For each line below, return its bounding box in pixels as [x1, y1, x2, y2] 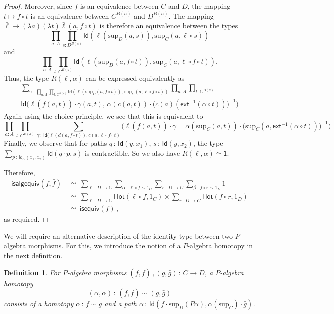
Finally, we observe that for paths [4, 138, 107, 148]
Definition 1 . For [4, 267, 60, 277]
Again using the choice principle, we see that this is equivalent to [4, 110, 203, 121]
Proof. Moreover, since [4, 1, 72, 11]
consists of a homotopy [4, 298, 74, 309]
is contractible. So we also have [84, 147, 180, 158]
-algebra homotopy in [187, 240, 253, 251]
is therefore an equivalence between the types [99, 20, 238, 31]
